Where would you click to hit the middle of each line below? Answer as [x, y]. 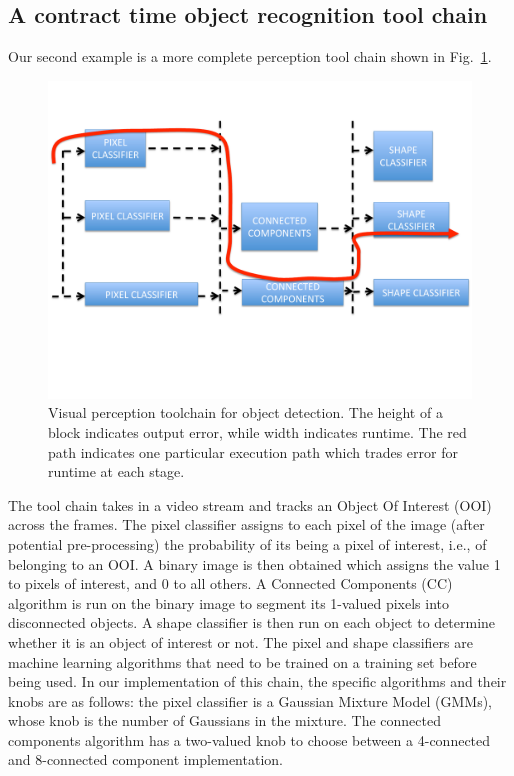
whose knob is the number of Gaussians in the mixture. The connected [224, 720]
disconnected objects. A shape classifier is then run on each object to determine [252, 622]
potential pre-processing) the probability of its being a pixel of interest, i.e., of [247, 543]
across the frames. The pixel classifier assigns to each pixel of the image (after [246, 524]
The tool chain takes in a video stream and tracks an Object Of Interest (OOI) [250, 504]
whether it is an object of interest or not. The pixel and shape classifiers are [240, 641]
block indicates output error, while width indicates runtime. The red [257, 431]
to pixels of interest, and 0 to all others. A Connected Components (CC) [230, 583]
